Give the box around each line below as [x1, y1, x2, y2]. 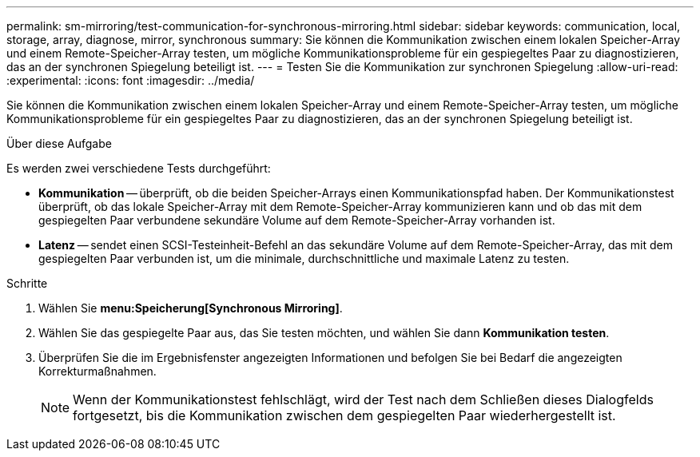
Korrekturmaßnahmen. [38, 364, 157, 378]
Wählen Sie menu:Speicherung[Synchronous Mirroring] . [38, 301, 343, 315]
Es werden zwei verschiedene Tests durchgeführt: [6, 161, 271, 175]
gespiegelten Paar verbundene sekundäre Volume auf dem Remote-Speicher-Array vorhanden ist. [38, 213, 555, 227]
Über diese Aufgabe [6, 137, 112, 150]
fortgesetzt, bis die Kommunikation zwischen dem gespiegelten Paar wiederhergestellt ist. [73, 407, 616, 423]
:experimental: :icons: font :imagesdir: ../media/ [6, 74, 255, 87]
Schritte [6, 276, 48, 290]
